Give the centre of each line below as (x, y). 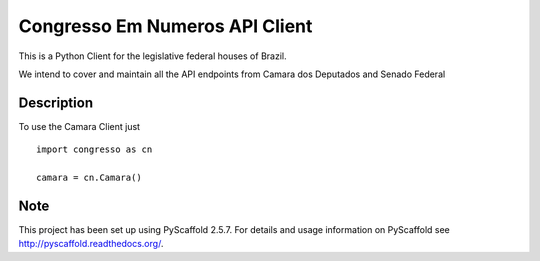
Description (56, 102)
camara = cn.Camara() (89, 178)
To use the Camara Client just (79, 126)
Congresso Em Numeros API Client (165, 26)
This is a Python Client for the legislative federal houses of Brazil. (152, 56)
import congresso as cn (94, 149)
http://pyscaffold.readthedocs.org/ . (91, 244)
